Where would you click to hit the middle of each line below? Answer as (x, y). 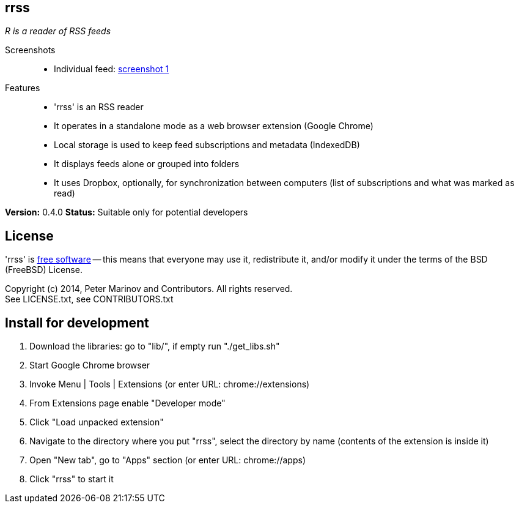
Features (23, 88)
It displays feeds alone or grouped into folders (147, 164)
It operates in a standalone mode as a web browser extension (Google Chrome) (214, 126)
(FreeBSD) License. (44, 270)
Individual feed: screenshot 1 (112, 69)
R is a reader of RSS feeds (58, 31)
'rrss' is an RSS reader (99, 107)
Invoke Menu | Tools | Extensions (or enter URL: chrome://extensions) (170, 384)
